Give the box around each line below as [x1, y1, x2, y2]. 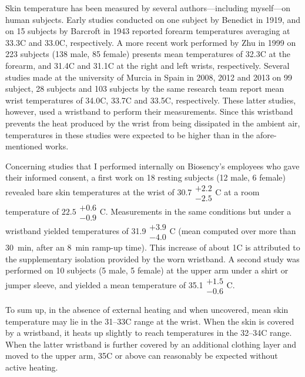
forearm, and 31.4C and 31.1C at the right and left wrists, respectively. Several [5, 59, 290, 71]
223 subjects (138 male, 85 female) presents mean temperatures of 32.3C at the [5, 48, 290, 60]
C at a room [215, 185, 260, 198]
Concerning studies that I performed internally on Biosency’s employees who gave [5, 159, 300, 172]
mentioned [5, 140, 43, 152]
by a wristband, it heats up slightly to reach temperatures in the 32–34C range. [5, 326, 292, 339]
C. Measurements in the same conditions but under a [99, 205, 291, 217]
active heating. [5, 361, 58, 373]
